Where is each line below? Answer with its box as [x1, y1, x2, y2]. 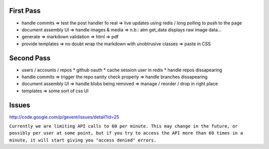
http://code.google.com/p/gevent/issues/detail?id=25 [9, 114, 120, 120]
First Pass [9, 6, 41, 15]
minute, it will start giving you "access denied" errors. [9, 137, 157, 143]
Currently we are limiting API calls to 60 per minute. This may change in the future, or [9, 124, 238, 129]
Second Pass [9, 54, 51, 62]
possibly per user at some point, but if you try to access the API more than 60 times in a [9, 130, 244, 136]
